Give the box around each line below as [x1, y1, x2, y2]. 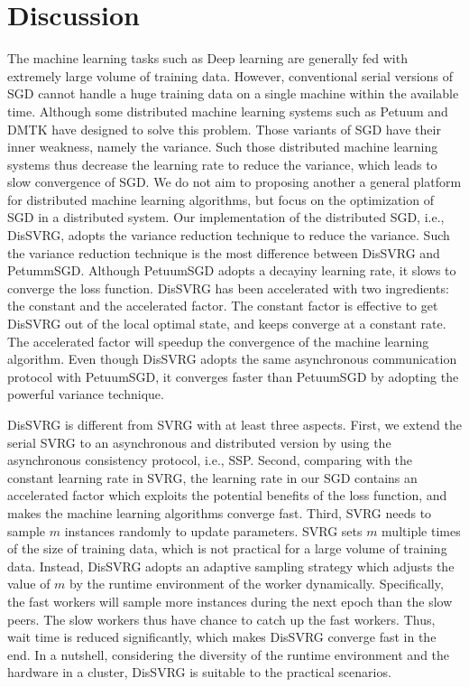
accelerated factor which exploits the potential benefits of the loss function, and [7, 486, 447, 505]
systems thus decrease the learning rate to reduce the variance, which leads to [7, 154, 437, 173]
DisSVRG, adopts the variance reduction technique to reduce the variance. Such [7, 226, 450, 245]
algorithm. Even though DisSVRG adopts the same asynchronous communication [7, 349, 457, 368]
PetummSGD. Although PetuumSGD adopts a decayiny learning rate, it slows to [7, 261, 456, 280]
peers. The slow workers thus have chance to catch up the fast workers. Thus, [7, 609, 436, 628]
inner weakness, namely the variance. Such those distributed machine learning [7, 137, 438, 156]
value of [7, 574, 51, 593]
